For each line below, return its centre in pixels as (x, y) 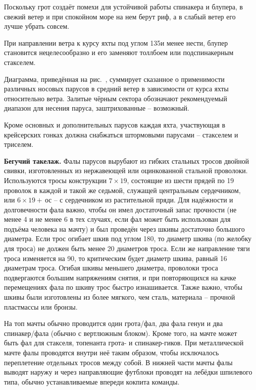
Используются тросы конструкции (55, 180)
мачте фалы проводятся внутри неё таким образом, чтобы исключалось (111, 352)
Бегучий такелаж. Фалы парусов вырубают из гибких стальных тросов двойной (127, 161)
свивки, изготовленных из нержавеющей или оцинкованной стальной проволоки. (126, 170)
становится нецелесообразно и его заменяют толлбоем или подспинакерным (119, 52)
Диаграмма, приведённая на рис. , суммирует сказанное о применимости (114, 79)
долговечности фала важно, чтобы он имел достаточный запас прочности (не (120, 209)
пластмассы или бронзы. (41, 306)
